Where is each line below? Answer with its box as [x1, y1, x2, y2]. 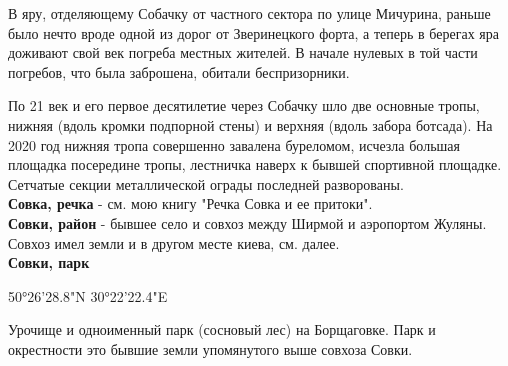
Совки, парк [8, 252, 90, 273]
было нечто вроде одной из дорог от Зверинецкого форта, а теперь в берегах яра [8, 22, 499, 43]
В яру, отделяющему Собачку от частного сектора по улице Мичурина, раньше [8, 3, 491, 23]
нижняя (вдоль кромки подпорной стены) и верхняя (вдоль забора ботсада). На [8, 114, 493, 135]
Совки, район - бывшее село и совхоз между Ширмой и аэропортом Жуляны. [8, 212, 487, 233]
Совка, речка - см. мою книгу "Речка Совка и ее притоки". [8, 193, 373, 214]
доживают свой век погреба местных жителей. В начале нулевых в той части [8, 42, 478, 63]
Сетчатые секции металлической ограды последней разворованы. [8, 173, 404, 194]
